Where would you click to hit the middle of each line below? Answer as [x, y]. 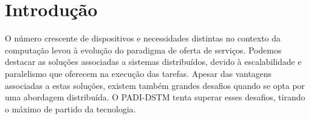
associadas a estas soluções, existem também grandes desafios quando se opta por [155, 85]
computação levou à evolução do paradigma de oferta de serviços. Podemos [143, 50]
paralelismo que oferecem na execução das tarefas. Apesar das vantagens [138, 73]
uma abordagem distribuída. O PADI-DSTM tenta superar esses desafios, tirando [155, 97]
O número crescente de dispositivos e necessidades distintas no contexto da [143, 38]
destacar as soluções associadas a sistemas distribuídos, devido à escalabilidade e [153, 62]
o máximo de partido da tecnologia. [70, 108]
